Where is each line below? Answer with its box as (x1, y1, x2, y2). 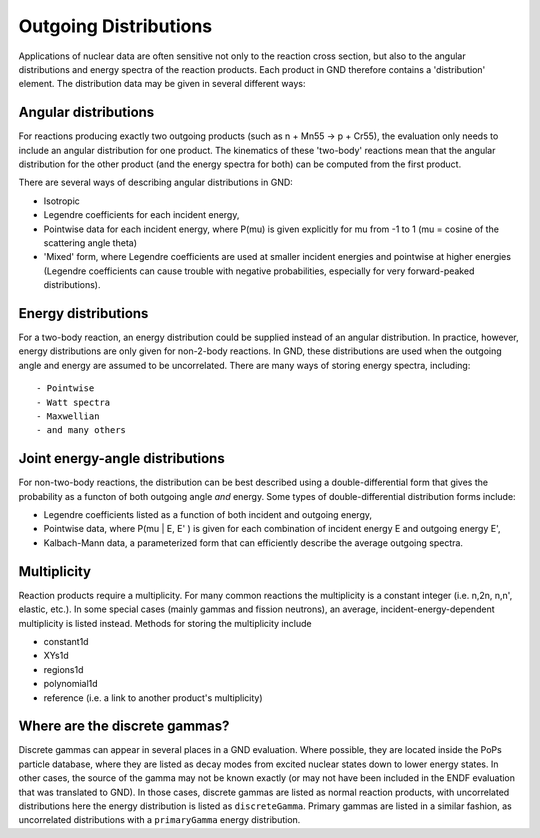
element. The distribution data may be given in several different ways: (18, 78, 306, 90)
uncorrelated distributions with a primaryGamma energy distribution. (18, 814, 301, 826)
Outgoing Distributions (18, 15, 213, 37)
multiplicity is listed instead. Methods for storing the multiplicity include (18, 617, 312, 629)
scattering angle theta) (43, 236, 138, 249)
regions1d (43, 663, 84, 675)
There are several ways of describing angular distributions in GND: (18, 176, 294, 189)
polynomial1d (43, 678, 99, 690)
